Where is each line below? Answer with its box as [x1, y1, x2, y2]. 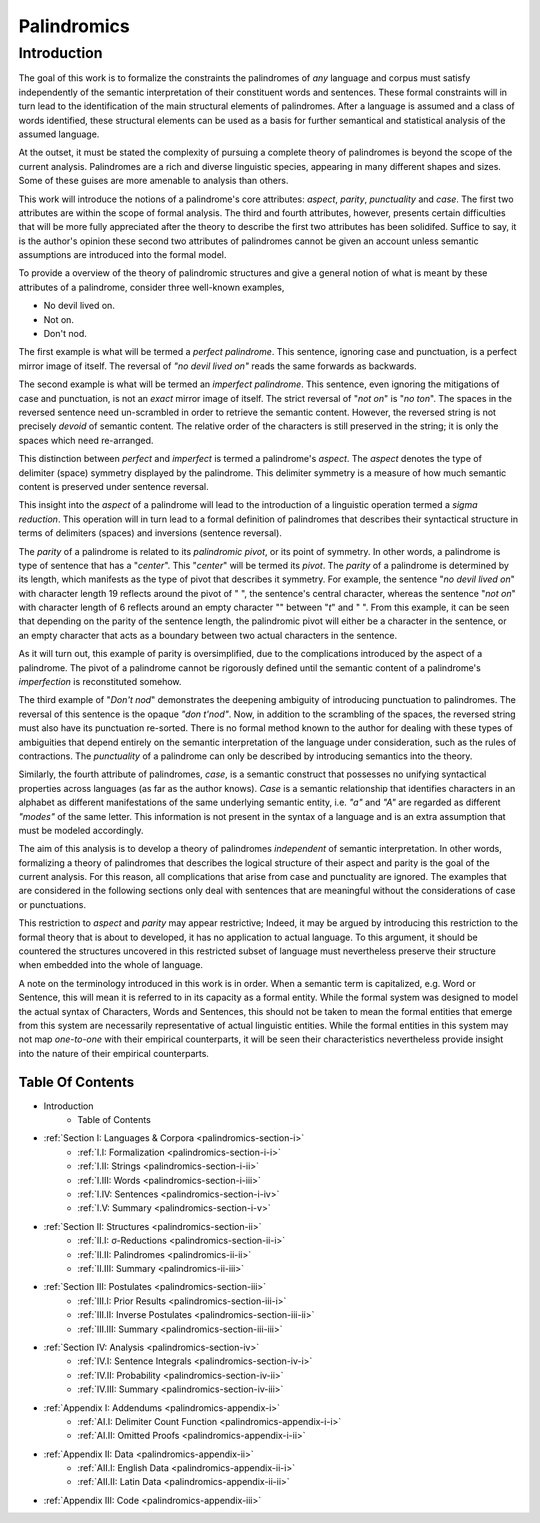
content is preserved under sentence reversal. [18, 480, 209, 492]
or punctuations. [18, 898, 87, 910]
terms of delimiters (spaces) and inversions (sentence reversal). [18, 527, 282, 539]
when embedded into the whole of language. [18, 959, 204, 971]
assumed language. [18, 128, 100, 140]
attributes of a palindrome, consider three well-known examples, [18, 281, 285, 293]
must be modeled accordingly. [18, 824, 144, 836]
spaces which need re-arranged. [18, 434, 154, 446]
